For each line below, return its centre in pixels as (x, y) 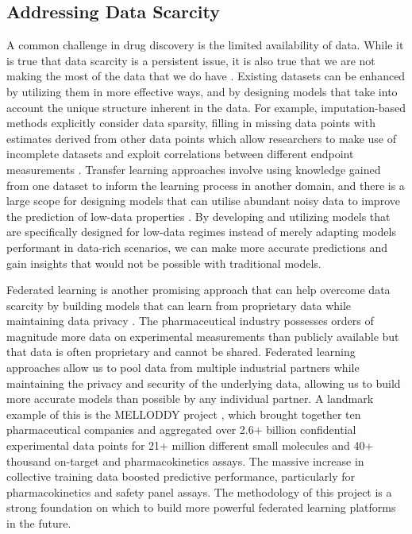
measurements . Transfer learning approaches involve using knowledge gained (194, 169)
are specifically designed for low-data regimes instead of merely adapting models (201, 232)
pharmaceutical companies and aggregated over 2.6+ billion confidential (181, 430)
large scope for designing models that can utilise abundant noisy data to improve (203, 201)
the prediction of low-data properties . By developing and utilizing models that (198, 216)
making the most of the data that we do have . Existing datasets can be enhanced (206, 76)
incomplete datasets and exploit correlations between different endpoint (180, 154)
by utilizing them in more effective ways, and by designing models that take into (202, 91)
